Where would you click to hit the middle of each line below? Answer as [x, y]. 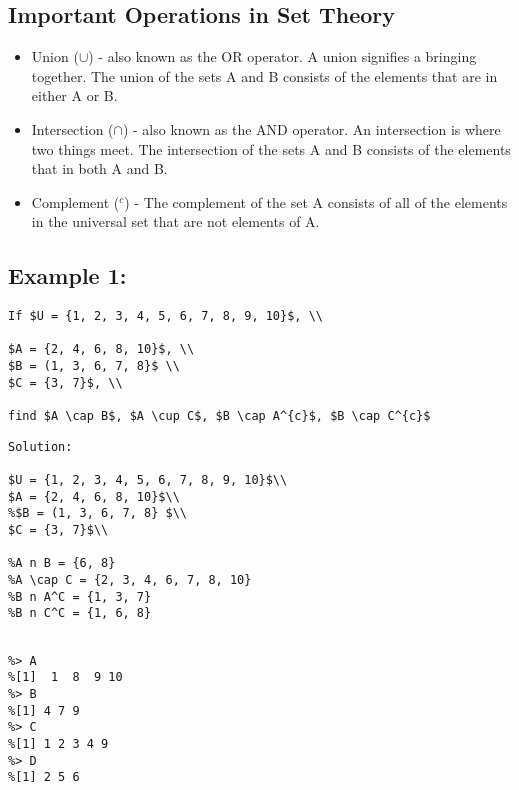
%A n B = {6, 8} [62, 563]
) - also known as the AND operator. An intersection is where [311, 128]
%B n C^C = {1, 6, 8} [80, 613]
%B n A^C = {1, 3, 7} [80, 596]
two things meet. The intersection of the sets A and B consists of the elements [271, 148]
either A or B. [74, 95]
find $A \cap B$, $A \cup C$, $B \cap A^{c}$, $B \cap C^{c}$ [219, 416]
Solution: [40, 446]
